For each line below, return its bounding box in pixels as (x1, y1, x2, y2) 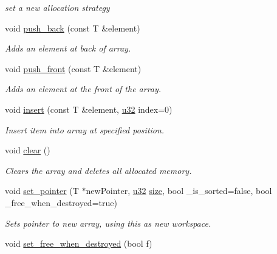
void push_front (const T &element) (5, 62, 142, 75)
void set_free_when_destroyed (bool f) (5, 237, 152, 250)
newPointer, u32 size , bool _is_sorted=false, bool (86, 184, 272, 197)
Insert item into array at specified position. (5, 123, 165, 136)
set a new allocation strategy (5, 1, 110, 13)
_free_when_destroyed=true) (5, 196, 117, 209)
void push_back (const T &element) (5, 21, 140, 34)
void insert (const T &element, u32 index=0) (5, 102, 173, 115)
